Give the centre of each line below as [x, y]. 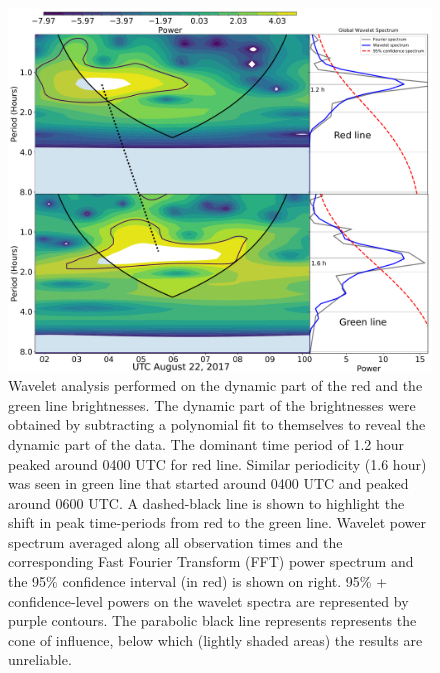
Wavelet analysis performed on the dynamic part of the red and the [215, 385]
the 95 [27, 581]
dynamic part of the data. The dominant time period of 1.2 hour [206, 443]
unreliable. [40, 659]
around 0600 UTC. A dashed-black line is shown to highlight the [206, 502]
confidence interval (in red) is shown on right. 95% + [225, 581]
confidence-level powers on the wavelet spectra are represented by [208, 600]
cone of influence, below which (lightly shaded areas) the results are [215, 639]
